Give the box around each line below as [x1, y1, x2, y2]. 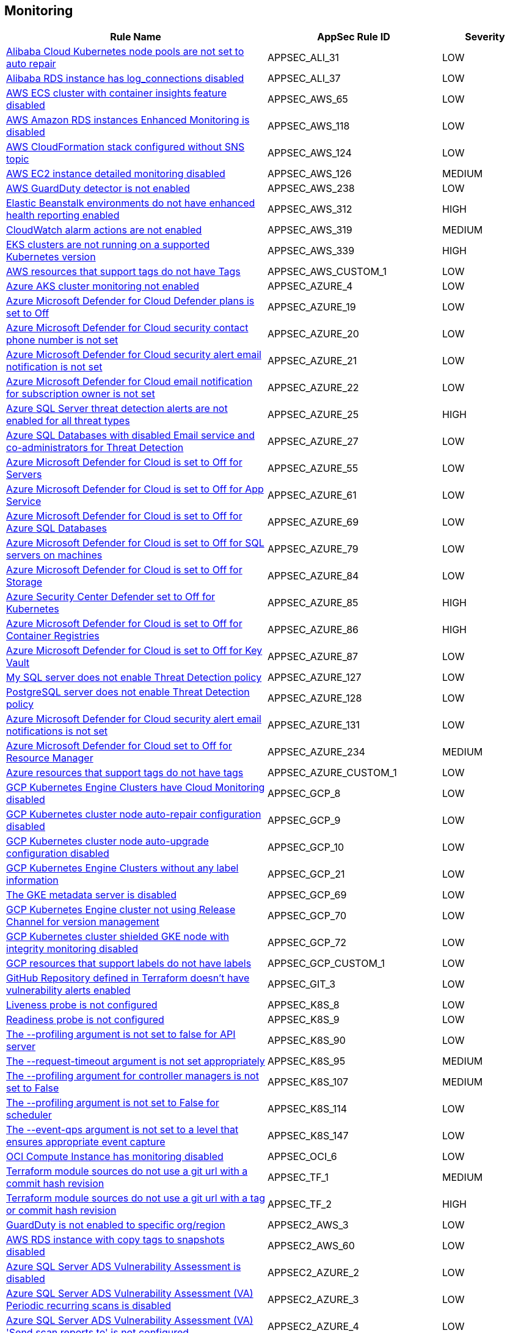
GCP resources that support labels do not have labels [6, 957, 252, 970]
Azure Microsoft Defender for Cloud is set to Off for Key [6, 644, 263, 657]
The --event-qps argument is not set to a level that [6, 1123, 239, 1136]
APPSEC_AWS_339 [268, 244, 355, 257]
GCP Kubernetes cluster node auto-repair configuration [6, 808, 261, 821]
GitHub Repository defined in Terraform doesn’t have [6, 972, 250, 985]
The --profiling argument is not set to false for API [6, 1028, 236, 1041]
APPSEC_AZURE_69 [268, 516, 359, 529]
